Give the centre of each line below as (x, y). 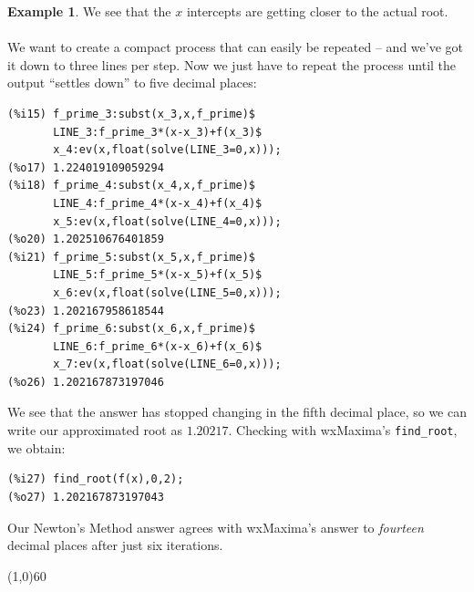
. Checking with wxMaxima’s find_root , (343, 430)
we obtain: (36, 447)
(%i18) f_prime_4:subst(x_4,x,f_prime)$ (132, 186)
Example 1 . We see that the (89, 11)
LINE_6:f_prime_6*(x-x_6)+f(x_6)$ (158, 346)
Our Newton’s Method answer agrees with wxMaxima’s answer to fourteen (216, 527)
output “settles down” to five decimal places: (132, 83)
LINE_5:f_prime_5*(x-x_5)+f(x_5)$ (158, 275)
